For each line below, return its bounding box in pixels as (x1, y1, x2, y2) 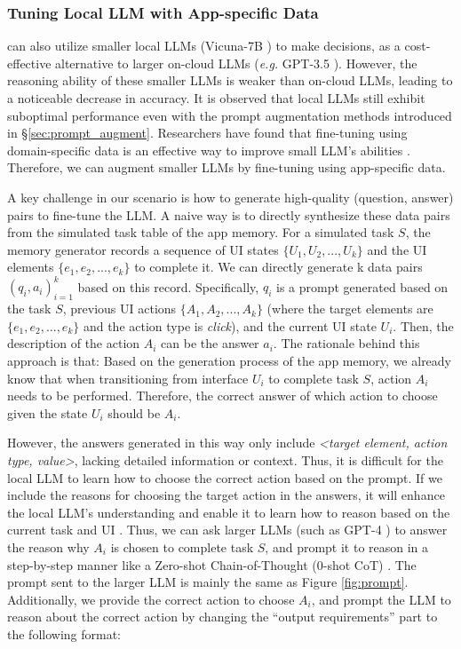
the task (7, 299, 52, 318)
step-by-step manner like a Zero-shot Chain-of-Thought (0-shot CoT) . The (7, 555, 417, 574)
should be (107, 403, 161, 422)
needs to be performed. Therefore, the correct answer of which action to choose (7, 386, 438, 405)
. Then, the (393, 316, 454, 335)
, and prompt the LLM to (311, 590, 451, 608)
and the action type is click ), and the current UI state (83, 316, 377, 335)
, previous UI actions (62, 299, 177, 318)
